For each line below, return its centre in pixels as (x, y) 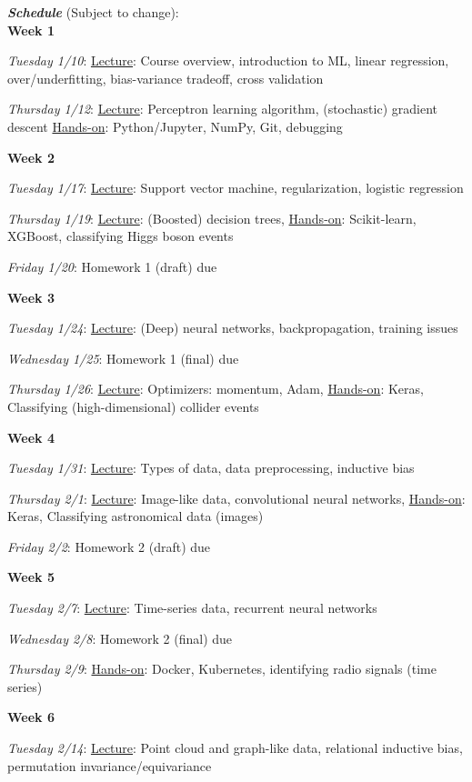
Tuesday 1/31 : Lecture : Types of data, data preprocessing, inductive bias (211, 468)
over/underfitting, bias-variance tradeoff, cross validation (166, 78)
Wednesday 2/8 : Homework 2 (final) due (120, 638)
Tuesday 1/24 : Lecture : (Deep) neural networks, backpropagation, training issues (233, 328)
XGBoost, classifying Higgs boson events (121, 236)
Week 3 (31, 297)
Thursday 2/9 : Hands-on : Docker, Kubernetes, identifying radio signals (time (222, 669)
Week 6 (31, 717)
